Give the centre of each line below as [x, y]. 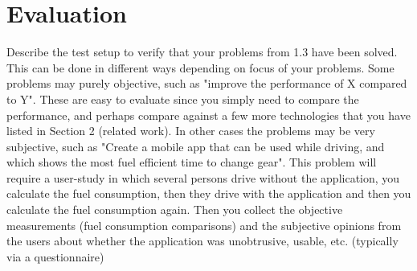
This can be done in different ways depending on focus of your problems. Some [200, 67]
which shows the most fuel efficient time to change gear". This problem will [192, 162]
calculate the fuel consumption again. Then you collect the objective [175, 209]
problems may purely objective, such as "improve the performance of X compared [207, 83]
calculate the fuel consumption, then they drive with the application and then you [209, 193]
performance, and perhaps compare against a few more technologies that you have [208, 115]
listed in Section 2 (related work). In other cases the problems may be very [191, 131]
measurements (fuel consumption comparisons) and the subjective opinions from [204, 225]
